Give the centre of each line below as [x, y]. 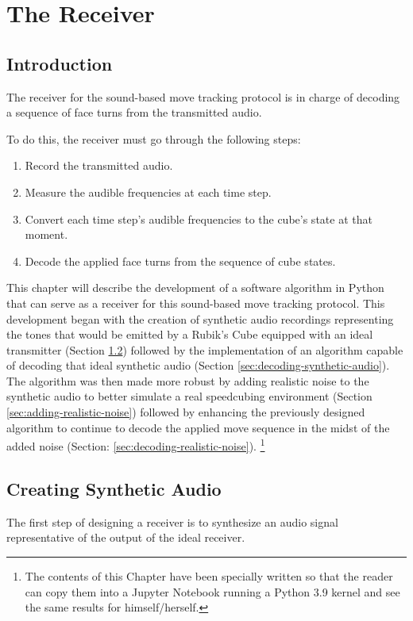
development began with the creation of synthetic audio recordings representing [200, 318]
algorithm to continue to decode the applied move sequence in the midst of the [198, 427]
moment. [46, 234]
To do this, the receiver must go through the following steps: [154, 138]
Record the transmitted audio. [99, 165]
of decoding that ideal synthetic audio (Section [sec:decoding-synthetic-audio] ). [198, 365]
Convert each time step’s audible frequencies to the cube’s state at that [199, 218]
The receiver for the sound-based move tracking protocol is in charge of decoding [203, 96]
